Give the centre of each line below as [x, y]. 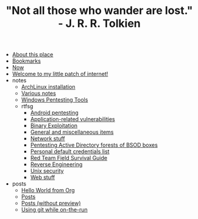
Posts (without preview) [51, 203]
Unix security [47, 171]
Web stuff [43, 178]
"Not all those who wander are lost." [99, 11]
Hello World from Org [48, 190]
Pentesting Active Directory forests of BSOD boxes [94, 145]
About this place [33, 55]
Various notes [38, 93]
